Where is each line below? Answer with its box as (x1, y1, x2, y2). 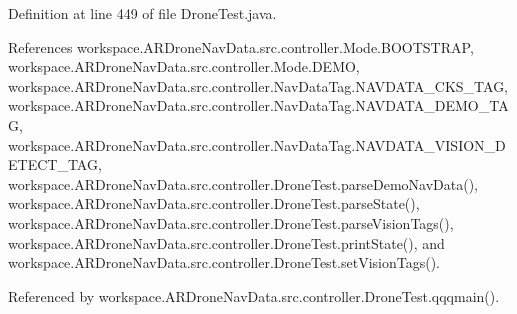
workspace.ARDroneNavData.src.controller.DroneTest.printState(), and (8, 232, 445, 253)
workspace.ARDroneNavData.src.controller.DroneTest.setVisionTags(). (8, 252, 440, 273)
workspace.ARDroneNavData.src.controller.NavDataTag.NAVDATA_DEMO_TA (8, 95, 509, 116)
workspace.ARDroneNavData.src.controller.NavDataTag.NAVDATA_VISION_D (8, 134, 506, 155)
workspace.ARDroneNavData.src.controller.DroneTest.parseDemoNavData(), (8, 173, 478, 194)
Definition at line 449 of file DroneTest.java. (8, 3, 277, 23)
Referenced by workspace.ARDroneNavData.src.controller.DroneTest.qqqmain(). (8, 285, 500, 306)
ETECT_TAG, (8, 154, 102, 175)
